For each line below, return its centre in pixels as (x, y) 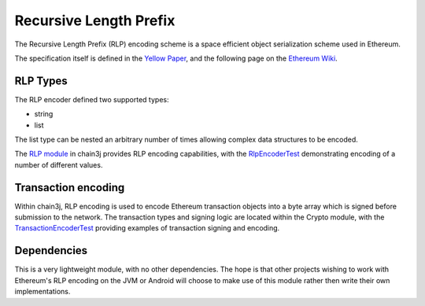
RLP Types (41, 81)
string (44, 114)
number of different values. (59, 164)
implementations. (42, 292)
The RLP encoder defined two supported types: (92, 99)
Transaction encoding (70, 188)
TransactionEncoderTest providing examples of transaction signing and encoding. (147, 228)
